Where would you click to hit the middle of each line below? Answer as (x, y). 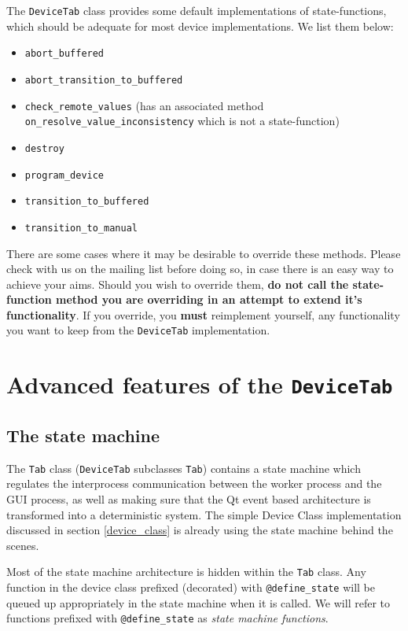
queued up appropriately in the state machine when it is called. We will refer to (198, 602)
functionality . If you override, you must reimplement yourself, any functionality (203, 314)
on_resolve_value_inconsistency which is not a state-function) (182, 121)
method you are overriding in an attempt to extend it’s (209, 299)
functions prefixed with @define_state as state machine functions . (167, 618)
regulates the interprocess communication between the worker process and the (194, 483)
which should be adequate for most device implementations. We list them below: (200, 26)
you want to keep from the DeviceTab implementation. (138, 330)
